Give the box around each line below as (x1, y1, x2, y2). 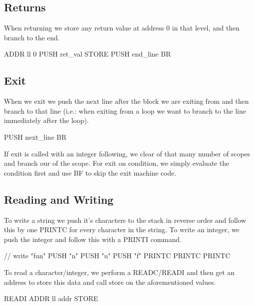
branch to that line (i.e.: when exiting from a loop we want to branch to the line (4, 105, 246, 116)
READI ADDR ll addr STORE (4, 293, 98, 304)
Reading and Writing (4, 191, 114, 207)
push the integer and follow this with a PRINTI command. (4, 234, 182, 244)
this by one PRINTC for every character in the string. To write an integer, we (4, 224, 240, 235)
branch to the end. (4, 32, 60, 42)
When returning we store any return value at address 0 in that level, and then (4, 23, 240, 33)
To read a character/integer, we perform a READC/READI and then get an (4, 267, 235, 277)
